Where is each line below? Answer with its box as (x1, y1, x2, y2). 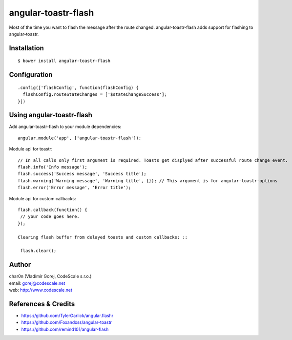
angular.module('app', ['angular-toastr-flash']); (18, 135, 142, 141)
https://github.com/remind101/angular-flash (21, 326, 109, 332)
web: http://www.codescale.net (9, 287, 73, 293)
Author (9, 260, 31, 269)
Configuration (9, 71, 53, 79)
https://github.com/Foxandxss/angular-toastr (21, 319, 112, 325)
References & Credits (9, 299, 75, 308)
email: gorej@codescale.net (9, 280, 65, 286)
